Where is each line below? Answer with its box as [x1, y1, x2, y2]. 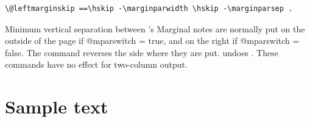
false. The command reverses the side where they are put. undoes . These [5, 46, 278, 59]
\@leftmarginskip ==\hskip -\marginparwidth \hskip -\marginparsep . [5, 4, 293, 13]
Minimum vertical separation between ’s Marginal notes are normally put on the [5, 22, 305, 35]
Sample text [5, 94, 108, 119]
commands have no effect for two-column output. [5, 58, 188, 71]
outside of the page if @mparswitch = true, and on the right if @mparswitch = [5, 34, 300, 47]
